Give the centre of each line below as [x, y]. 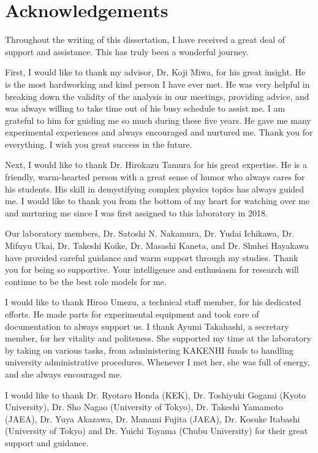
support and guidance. [47, 442]
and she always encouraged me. [64, 374]
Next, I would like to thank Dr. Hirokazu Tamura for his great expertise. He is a [156, 165]
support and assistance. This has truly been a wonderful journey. [127, 51]
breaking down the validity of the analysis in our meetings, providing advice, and [157, 96]
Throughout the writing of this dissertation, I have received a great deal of [145, 40]
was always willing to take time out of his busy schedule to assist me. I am [145, 108]
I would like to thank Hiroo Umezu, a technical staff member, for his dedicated [153, 302]
